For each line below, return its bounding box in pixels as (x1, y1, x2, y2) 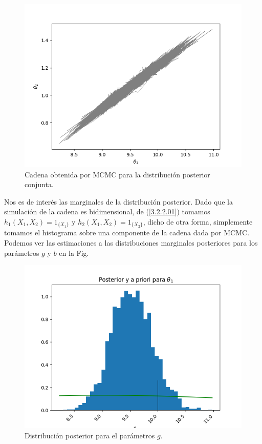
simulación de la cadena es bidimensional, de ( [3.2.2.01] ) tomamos (4, 206, 210, 217)
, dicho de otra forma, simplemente (143, 216, 253, 227)
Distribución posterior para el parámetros (25, 430, 155, 440)
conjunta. (25, 179, 54, 190)
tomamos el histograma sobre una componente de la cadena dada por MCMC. (4, 227, 250, 238)
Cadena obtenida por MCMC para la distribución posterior (25, 169, 210, 179)
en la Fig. (59, 247, 89, 258)
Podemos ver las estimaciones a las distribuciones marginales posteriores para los (4, 237, 258, 248)
